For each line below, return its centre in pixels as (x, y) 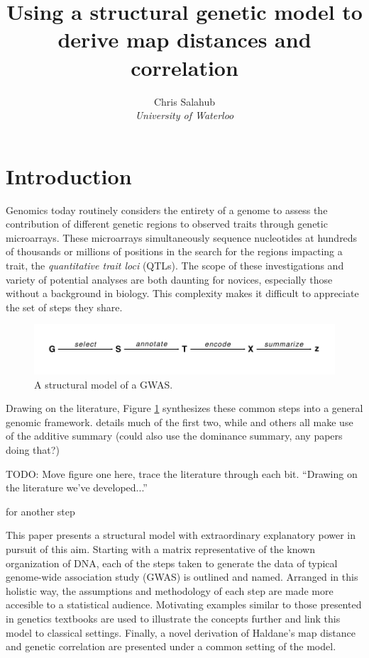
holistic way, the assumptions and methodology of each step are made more (170, 590)
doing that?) (33, 450)
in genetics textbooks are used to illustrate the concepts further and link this (173, 618)
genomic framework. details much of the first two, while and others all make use (180, 422)
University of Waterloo (184, 115)
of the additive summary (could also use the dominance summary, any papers (174, 436)
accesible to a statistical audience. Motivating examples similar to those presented (184, 604)
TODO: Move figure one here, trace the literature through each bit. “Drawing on (182, 473)
